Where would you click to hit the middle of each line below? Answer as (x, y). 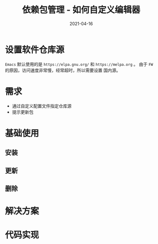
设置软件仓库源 (35, 50)
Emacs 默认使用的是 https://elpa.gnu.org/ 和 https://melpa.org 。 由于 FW (79, 64)
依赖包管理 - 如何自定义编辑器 (81, 10)
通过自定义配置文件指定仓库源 (42, 106)
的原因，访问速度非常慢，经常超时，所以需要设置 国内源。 (63, 70)
